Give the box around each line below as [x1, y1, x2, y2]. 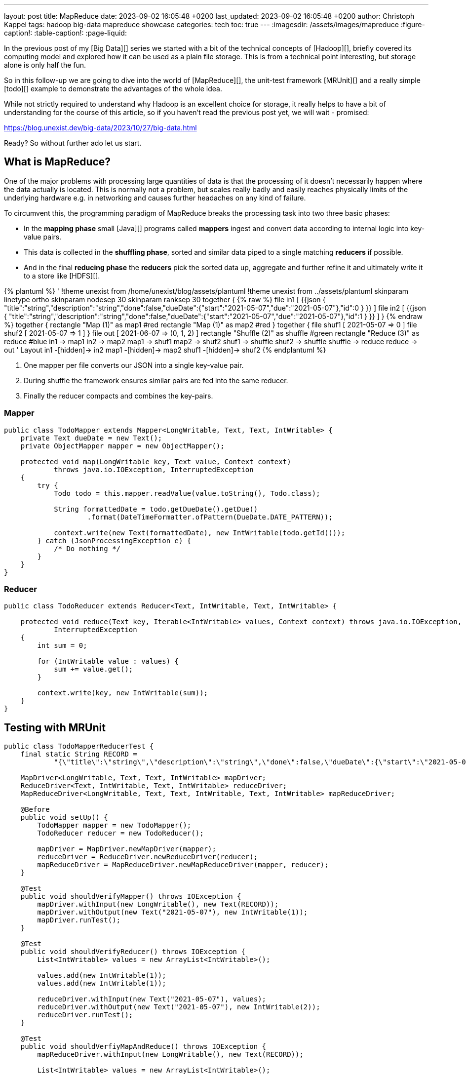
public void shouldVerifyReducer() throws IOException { [20, 948, 245, 956]
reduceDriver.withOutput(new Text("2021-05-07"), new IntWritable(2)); [37, 1003, 320, 1011]
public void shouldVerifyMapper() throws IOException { [20, 892, 241, 901]
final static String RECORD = [20, 750, 137, 759]
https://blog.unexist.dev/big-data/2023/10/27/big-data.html [4, 123, 197, 132]
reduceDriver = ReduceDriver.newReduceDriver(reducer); [37, 853, 258, 861]
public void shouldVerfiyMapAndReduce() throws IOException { [20, 1042, 267, 1051]
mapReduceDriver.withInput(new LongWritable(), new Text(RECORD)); [37, 1050, 304, 1059]
